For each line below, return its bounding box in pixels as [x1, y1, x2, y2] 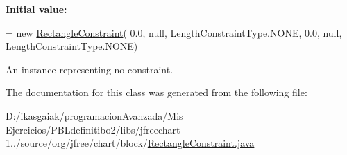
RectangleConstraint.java [147, 136, 255, 150]
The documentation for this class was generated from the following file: [6, 85, 307, 100]
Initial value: [6, 2, 67, 16]
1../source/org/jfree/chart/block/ [6, 136, 148, 150]
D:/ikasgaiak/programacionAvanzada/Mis [6, 108, 183, 122]
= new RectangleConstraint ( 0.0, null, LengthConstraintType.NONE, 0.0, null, [6, 25, 342, 39]
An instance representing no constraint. [6, 62, 173, 76]
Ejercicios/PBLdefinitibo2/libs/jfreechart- [6, 122, 184, 136]
